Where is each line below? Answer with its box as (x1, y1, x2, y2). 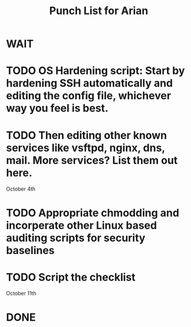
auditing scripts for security (6, 231, 146, 245)
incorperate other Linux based (6, 219, 158, 232)
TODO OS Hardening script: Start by (6, 64, 185, 78)
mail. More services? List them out (6, 154, 178, 167)
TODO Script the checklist (6, 271, 136, 283)
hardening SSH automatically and (6, 76, 173, 90)
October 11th (6, 290, 36, 297)
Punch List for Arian (49, 4, 149, 18)
